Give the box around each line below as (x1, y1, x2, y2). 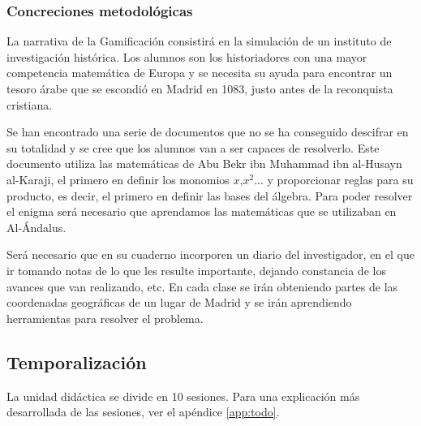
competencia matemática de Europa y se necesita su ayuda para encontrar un (6, 64, 393, 81)
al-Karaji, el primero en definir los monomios (6, 170, 230, 187)
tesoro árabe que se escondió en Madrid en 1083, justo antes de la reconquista (6, 80, 393, 97)
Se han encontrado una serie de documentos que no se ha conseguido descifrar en (6, 123, 409, 140)
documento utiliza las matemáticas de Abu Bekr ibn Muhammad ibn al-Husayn (6, 155, 402, 172)
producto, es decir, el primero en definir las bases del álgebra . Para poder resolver (6, 187, 413, 204)
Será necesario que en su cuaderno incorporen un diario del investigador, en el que (6, 246, 415, 263)
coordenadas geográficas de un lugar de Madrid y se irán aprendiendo (6, 294, 352, 311)
